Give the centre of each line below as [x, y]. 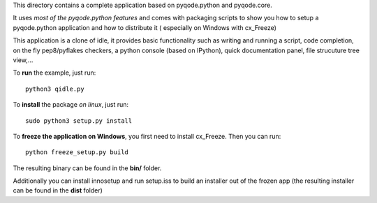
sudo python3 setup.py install [79, 121]
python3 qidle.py [55, 89]
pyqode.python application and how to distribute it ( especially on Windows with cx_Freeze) [145, 27]
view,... [23, 60]
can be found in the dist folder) [58, 190]
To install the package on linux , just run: [71, 105]
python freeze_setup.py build [77, 152]
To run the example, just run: [54, 73]
